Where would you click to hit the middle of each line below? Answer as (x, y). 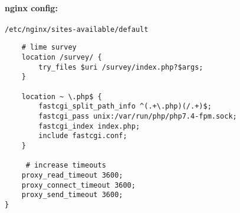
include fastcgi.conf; (83, 136)
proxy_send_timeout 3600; (72, 195)
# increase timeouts (66, 166)
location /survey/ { (62, 58)
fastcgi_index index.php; (89, 126)
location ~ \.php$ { (62, 96)
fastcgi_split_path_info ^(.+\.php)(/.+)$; (125, 106)
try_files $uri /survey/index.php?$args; (121, 67)
